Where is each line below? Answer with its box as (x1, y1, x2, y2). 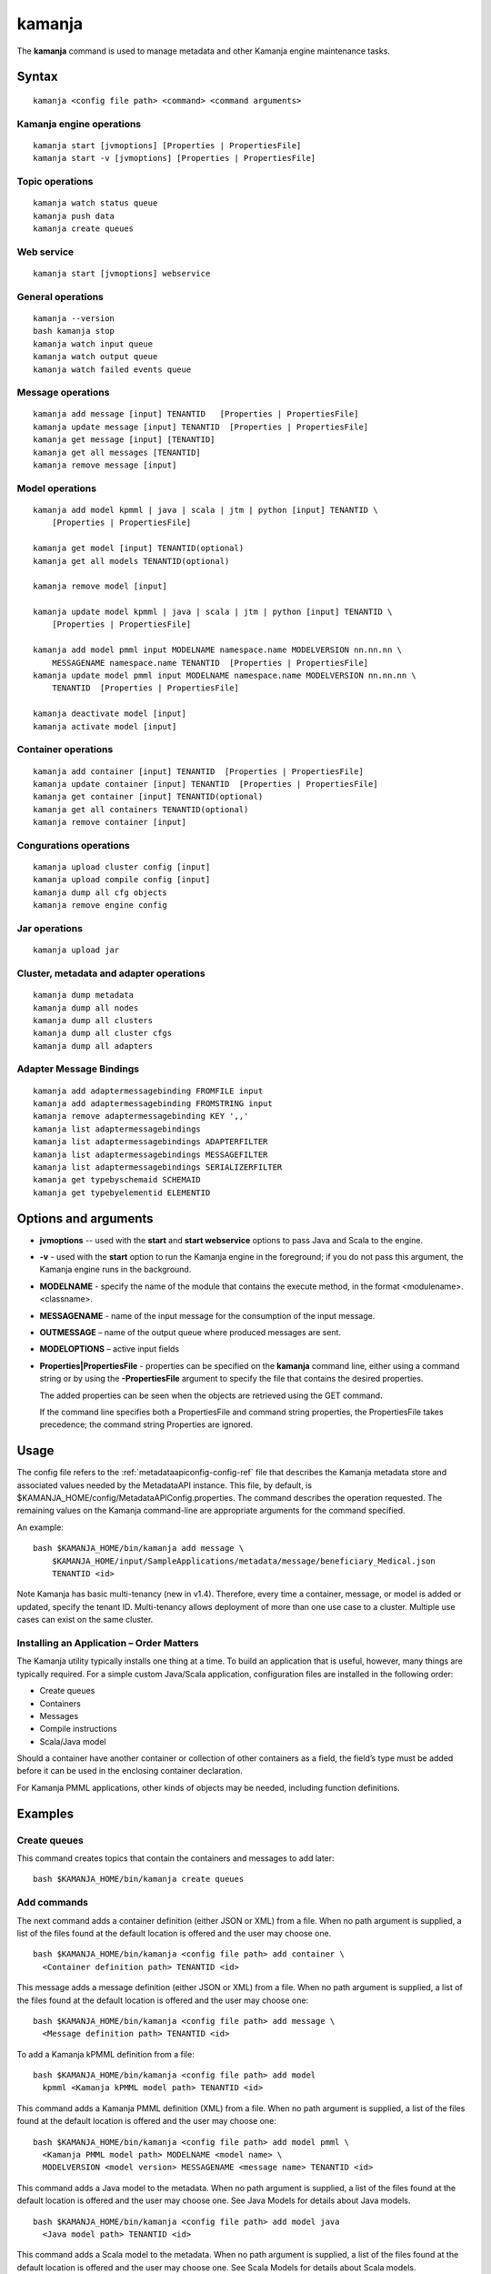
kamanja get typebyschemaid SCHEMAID (33, 1174, 202, 1185)
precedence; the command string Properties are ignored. (39, 1419, 254, 1430)
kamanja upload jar (33, 945, 120, 955)
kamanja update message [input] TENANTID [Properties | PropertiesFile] (33, 421, 369, 432)
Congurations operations (16, 839, 131, 851)
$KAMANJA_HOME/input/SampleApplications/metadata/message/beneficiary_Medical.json (51, 1555, 436, 1566)
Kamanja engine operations (16, 117, 142, 130)
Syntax (16, 69, 58, 85)
